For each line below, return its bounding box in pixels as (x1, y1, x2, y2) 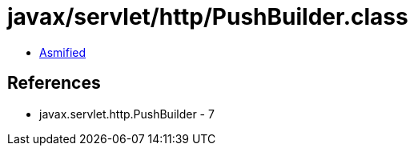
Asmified (39, 45, 86, 59)
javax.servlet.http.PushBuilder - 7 (39, 106, 215, 121)
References (7, 73, 101, 94)
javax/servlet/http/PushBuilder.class (7, 3, 408, 30)
